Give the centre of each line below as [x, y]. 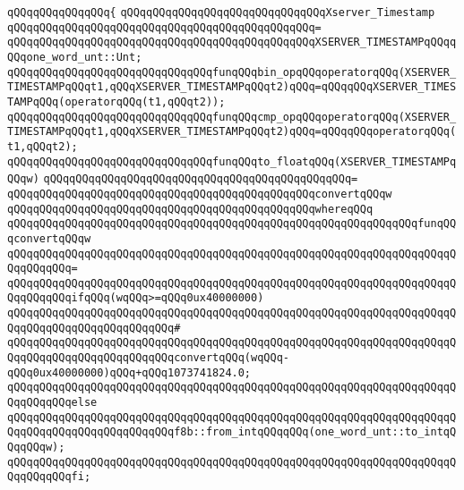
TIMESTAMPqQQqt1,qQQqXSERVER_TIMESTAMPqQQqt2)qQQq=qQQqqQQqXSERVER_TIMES [232, 87]
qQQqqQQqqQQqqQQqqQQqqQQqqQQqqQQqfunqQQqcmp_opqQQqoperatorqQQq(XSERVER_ [232, 117]
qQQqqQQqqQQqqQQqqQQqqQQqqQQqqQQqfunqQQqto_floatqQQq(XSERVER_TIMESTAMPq [232, 161]
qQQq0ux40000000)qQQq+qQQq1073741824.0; [129, 372]
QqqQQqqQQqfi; [49, 477]
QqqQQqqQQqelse [52, 403]
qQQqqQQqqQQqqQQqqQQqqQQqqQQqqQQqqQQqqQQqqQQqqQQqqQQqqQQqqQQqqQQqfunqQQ [232, 224]
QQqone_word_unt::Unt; [75, 57]
